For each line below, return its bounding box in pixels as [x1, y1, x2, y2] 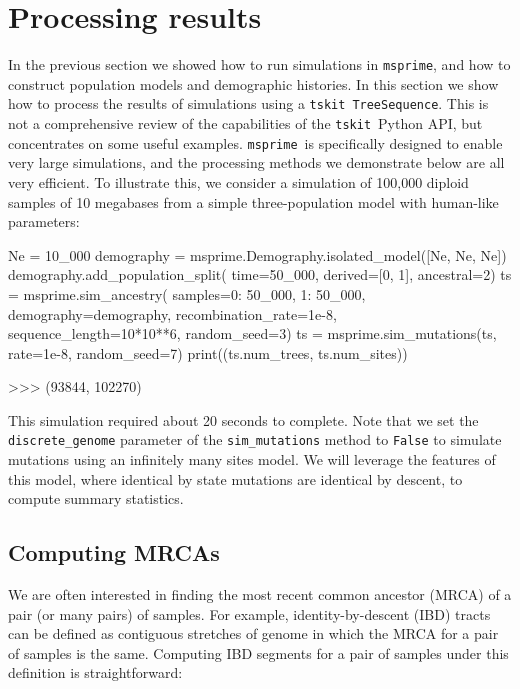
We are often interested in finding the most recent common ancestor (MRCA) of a [8, 584, 512, 605]
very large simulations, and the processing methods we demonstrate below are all [8, 152, 505, 173]
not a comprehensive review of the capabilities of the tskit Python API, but [8, 113, 483, 134]
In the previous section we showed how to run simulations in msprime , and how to [8, 54, 511, 75]
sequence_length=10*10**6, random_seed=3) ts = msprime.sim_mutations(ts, [8, 323, 497, 344]
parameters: [8, 211, 80, 232]
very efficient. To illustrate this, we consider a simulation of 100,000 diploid [8, 171, 469, 192]
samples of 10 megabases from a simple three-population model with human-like [8, 191, 499, 212]
